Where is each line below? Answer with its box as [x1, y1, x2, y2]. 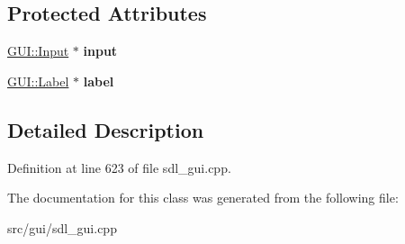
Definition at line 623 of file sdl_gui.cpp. [7, 158, 231, 176]
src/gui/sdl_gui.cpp [7, 218, 117, 237]
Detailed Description [7, 115, 204, 143]
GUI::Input [7, 41, 69, 60]
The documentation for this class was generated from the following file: [7, 188, 399, 207]
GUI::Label [7, 71, 69, 90]
